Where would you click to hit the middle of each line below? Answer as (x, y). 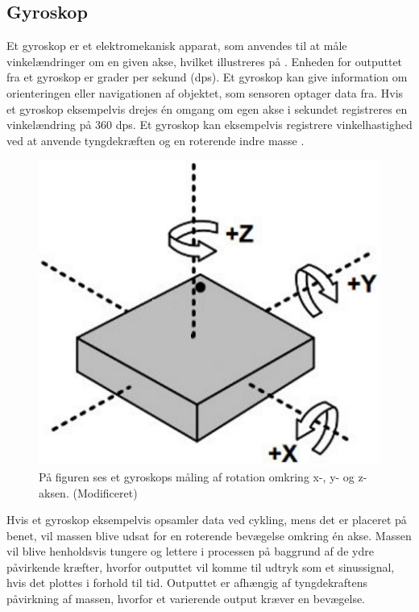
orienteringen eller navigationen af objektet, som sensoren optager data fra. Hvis (205, 92)
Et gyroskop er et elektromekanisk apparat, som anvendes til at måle (177, 46)
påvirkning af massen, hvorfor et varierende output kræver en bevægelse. (186, 599)
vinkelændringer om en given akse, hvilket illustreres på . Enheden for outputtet (205, 61)
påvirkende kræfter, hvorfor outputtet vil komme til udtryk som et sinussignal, (201, 566)
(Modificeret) (105, 492)
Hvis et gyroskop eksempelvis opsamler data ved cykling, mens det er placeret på (207, 520)
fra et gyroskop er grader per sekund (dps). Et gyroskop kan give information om (207, 77)
